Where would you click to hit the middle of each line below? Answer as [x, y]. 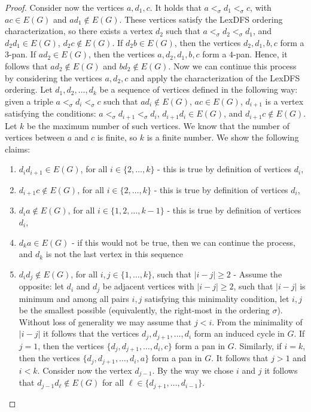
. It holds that [176, 7]
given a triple [29, 101]
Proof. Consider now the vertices [65, 7]
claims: [18, 149]
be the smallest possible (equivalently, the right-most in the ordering [144, 310]
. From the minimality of [257, 321]
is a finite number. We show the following [223, 137]
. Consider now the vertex [85, 370]
